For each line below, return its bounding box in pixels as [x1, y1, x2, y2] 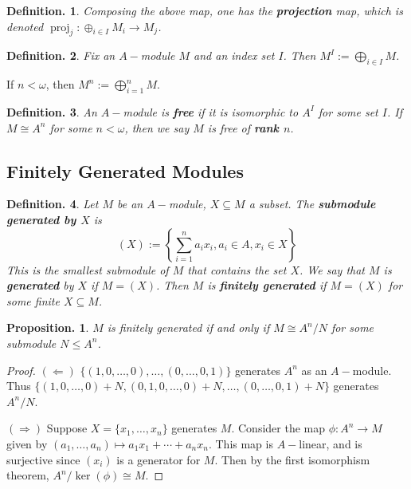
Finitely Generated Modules [6, 158, 244, 183]
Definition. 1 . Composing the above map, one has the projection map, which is [6, 2, 403, 18]
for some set [318, 103, 378, 120]
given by [6, 435, 48, 452]
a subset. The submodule [249, 195, 376, 212]
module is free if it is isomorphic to [123, 103, 299, 120]
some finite [6, 292, 60, 309]
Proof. [6, 361, 36, 378]
